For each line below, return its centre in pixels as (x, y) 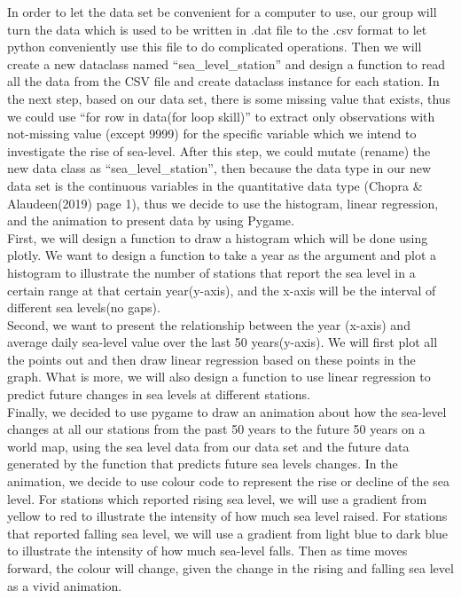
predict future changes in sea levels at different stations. (159, 394)
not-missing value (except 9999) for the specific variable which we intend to (212, 134)
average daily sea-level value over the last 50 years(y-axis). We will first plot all (223, 342)
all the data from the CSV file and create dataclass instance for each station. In (223, 81)
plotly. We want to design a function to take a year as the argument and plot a (222, 255)
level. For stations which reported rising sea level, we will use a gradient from (217, 498)
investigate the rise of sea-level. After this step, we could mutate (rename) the (219, 150)
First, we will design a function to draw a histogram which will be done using (218, 237)
